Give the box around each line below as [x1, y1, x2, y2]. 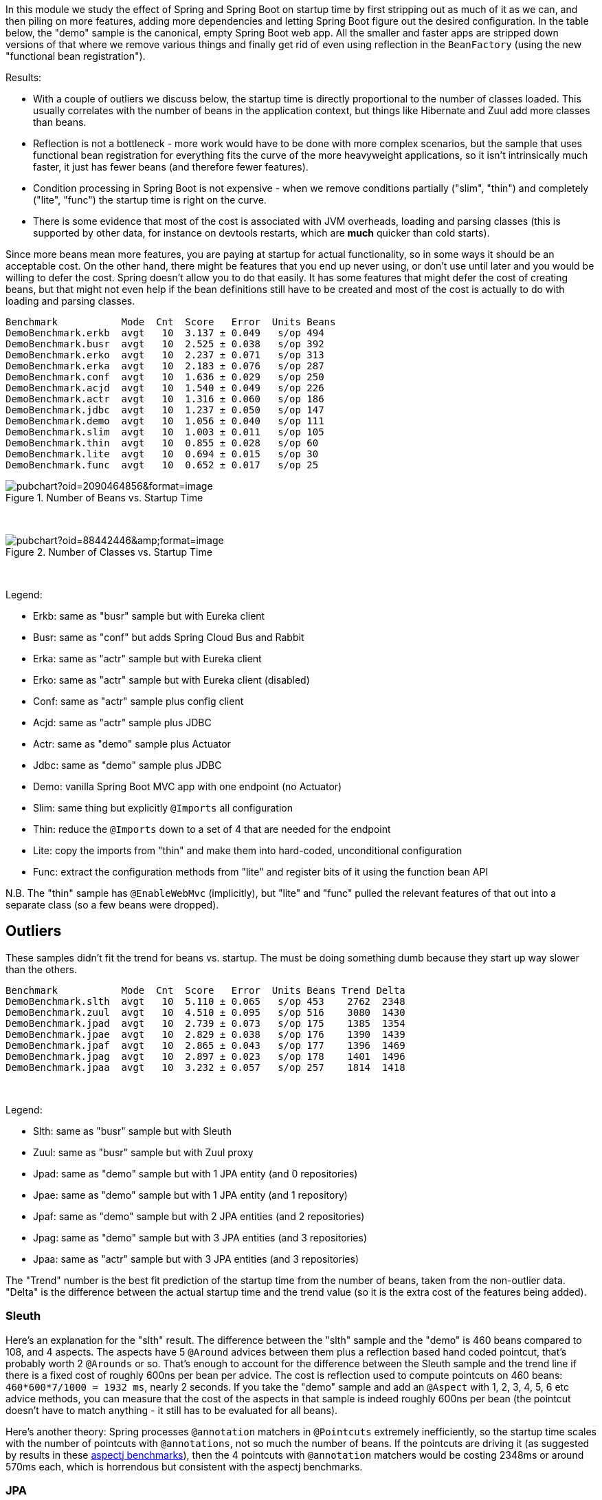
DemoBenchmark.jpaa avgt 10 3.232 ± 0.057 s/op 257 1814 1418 [5, 1061, 405, 1073]
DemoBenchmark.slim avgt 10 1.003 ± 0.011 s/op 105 [5, 426, 324, 437]
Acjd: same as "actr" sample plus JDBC [33, 717, 212, 728]
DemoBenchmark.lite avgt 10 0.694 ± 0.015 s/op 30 [5, 448, 319, 459]
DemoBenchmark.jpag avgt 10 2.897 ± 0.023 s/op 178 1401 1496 [5, 1050, 405, 1062]
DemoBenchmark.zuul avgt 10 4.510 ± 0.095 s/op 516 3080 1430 [5, 1006, 405, 1018]
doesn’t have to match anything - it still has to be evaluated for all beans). [5, 1404, 338, 1416]
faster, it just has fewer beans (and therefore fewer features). [33, 161, 309, 173]
